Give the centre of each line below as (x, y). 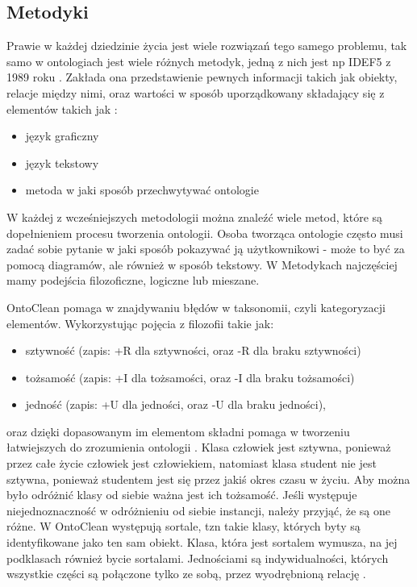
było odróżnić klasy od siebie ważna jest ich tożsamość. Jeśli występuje (182, 495)
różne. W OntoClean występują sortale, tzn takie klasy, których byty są (183, 526)
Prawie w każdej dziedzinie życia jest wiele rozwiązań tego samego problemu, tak (207, 46)
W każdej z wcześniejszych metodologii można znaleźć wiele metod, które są (195, 216)
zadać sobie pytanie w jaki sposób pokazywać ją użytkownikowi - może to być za (206, 249)
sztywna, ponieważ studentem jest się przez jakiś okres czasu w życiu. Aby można (208, 479)
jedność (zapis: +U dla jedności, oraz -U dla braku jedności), (175, 404)
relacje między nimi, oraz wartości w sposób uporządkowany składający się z (196, 92)
